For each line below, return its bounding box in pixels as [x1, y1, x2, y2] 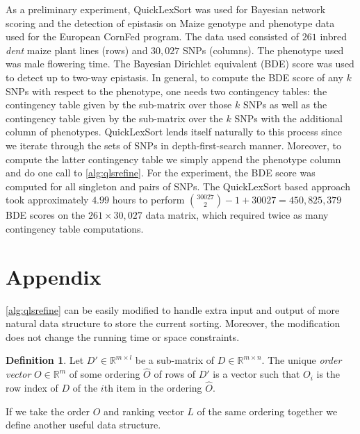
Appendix [6, 262, 101, 290]
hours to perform [112, 192, 185, 207]
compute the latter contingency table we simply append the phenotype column [6, 151, 341, 166]
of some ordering [69, 367, 140, 381]
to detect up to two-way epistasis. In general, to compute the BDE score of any [6, 69, 343, 84]
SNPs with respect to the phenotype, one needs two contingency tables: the [6, 83, 327, 98]
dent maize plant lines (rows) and [6, 42, 148, 57]
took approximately [6, 192, 89, 207]
